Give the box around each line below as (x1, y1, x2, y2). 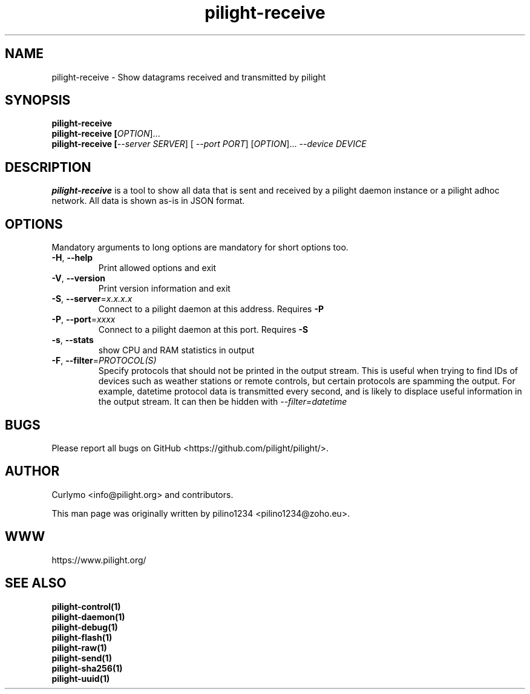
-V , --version (51, 273, 105, 284)
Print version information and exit (98, 283, 231, 294)
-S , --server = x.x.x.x (51, 293, 132, 304)
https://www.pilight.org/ (51, 554, 146, 565)
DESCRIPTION (5, 159, 91, 175)
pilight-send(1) (51, 652, 112, 663)
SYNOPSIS (5, 93, 71, 108)
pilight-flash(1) (51, 632, 113, 643)
